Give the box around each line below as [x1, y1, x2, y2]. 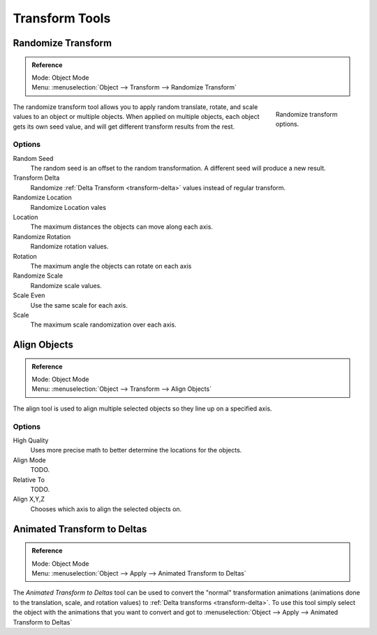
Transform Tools [13, 10, 111, 26]
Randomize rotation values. [30, 242, 109, 251]
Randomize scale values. [30, 281, 103, 290]
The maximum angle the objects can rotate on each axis [30, 262, 192, 270]
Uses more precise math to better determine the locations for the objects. [30, 446, 242, 455]
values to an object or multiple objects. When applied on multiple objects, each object [13, 113, 260, 121]
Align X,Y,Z [13, 495, 45, 504]
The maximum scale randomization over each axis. [30, 320, 177, 329]
